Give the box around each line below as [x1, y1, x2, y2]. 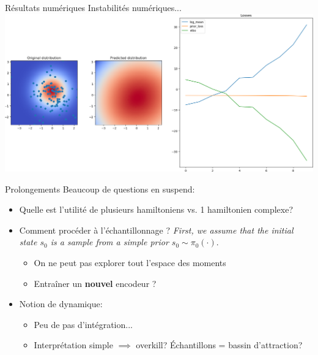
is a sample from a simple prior [50, 235, 169, 248]
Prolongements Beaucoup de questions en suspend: [5, 182, 195, 195]
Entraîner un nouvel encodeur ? [34, 277, 157, 289]
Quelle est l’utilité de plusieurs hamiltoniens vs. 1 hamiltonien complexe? [19, 203, 294, 216]
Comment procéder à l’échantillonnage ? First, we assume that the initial [19, 223, 294, 236]
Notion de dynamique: [19, 297, 103, 310]
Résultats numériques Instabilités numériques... [5, 1, 182, 13]
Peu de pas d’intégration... [34, 318, 133, 330]
